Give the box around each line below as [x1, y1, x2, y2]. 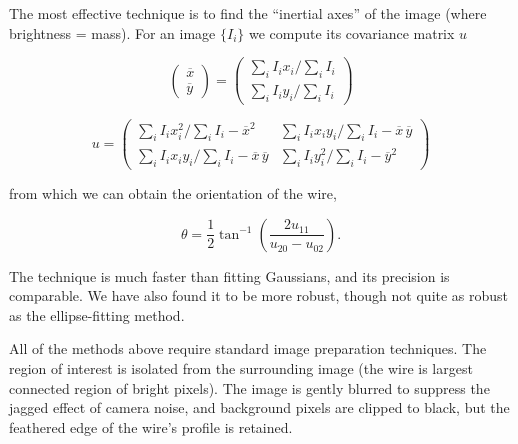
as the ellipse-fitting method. [9, 304, 185, 325]
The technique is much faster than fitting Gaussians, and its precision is [9, 265, 450, 286]
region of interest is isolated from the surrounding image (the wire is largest [9, 358, 473, 379]
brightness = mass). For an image [9, 22, 216, 43]
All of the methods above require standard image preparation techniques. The [9, 338, 487, 359]
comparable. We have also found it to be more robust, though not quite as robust [9, 285, 509, 306]
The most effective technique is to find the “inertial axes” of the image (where [9, 3, 487, 23]
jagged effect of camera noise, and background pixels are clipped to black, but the [9, 397, 510, 418]
